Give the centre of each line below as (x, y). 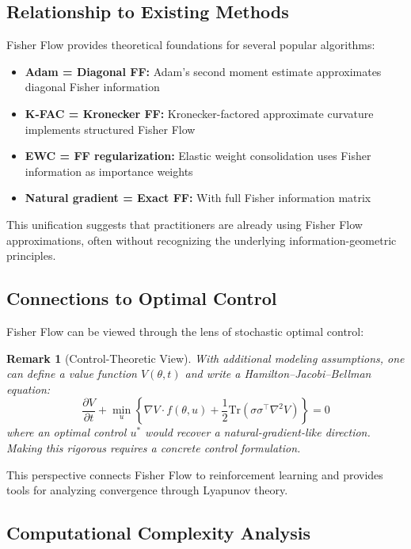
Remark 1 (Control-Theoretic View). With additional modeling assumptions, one (205, 358)
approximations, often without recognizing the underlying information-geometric (202, 240)
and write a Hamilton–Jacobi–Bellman (278, 374)
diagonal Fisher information (92, 87)
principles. (31, 255)
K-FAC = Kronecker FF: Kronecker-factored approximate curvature (199, 113)
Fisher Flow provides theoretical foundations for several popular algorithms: (191, 45)
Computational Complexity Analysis (159, 533)
